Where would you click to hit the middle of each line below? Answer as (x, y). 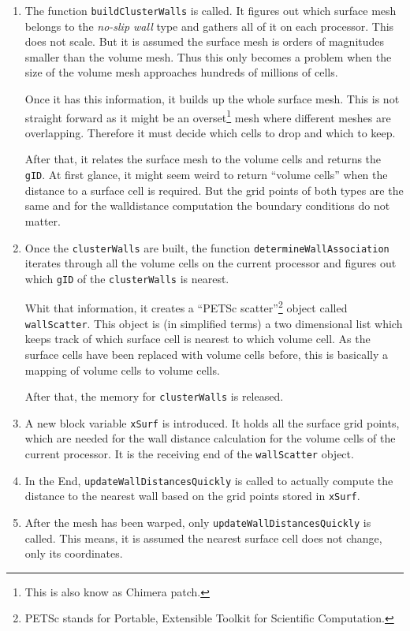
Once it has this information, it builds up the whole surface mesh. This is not (212, 99)
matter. (43, 220)
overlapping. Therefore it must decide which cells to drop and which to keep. (210, 132)
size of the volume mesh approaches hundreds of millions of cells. (181, 72)
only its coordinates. (74, 553)
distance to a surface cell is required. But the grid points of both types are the (214, 190)
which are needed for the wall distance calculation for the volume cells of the (210, 438)
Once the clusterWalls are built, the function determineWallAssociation (207, 247)
